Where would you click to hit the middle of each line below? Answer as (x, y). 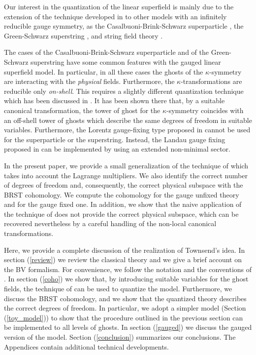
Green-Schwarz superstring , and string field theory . (83, 35)
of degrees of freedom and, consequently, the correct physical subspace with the (124, 185)
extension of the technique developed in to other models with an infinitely (115, 16)
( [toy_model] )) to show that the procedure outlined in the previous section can (124, 317)
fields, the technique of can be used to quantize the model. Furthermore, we (118, 289)
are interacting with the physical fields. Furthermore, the (89, 81)
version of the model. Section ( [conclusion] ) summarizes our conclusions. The (120, 337)
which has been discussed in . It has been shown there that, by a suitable (114, 100)
